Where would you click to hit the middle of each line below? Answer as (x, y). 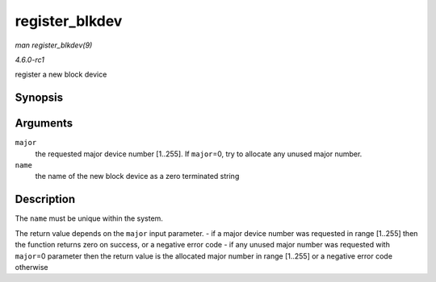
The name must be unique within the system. (89, 218)
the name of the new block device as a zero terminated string (137, 176)
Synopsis (39, 98)
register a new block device (61, 75)
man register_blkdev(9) (54, 45)
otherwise (31, 267)
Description (45, 199)
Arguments (44, 124)
